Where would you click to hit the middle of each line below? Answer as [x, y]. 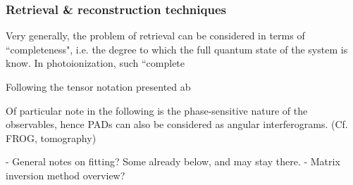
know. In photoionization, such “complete [95, 63]
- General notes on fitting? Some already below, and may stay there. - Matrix [173, 161]
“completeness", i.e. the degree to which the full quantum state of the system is [177, 49]
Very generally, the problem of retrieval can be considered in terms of [155, 36]
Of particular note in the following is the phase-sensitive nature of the [157, 110]
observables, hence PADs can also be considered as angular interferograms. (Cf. [177, 124]
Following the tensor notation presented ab [98, 87]
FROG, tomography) [51, 138]
